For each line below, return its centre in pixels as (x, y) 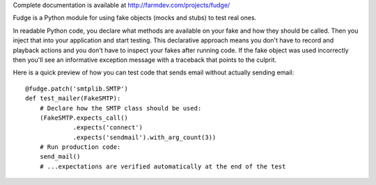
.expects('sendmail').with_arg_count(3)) (144, 137)
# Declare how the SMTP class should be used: (120, 108)
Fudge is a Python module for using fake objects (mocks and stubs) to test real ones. (135, 18)
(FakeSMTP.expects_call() (84, 118)
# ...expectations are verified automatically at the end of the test (163, 166)
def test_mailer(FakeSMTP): (73, 98)
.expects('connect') (108, 128)
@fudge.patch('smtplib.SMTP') (77, 88)
